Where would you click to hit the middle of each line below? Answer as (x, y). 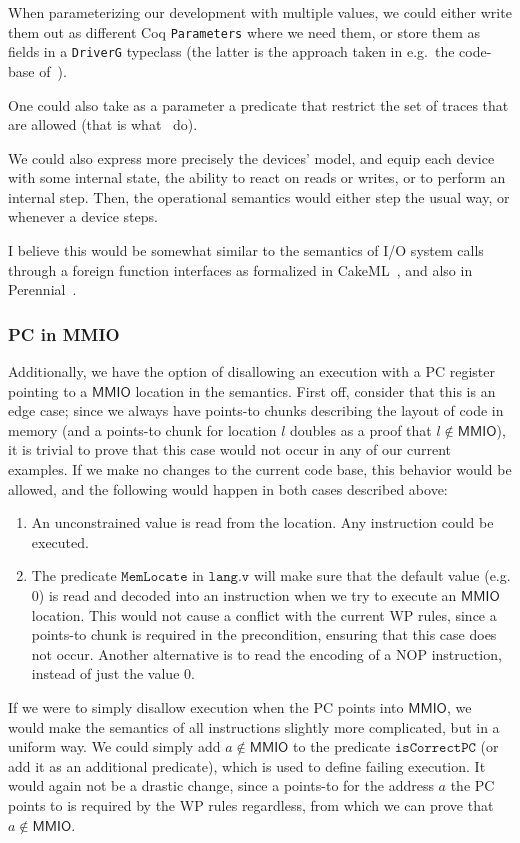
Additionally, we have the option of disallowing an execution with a (214, 371)
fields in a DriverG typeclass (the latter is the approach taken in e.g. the (231, 51)
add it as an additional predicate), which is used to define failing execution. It (247, 765)
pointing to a (48, 390)
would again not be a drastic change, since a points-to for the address (221, 785)
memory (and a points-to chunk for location (142, 429)
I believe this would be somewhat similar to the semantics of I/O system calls (246, 250)
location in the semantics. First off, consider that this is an (315, 390)
